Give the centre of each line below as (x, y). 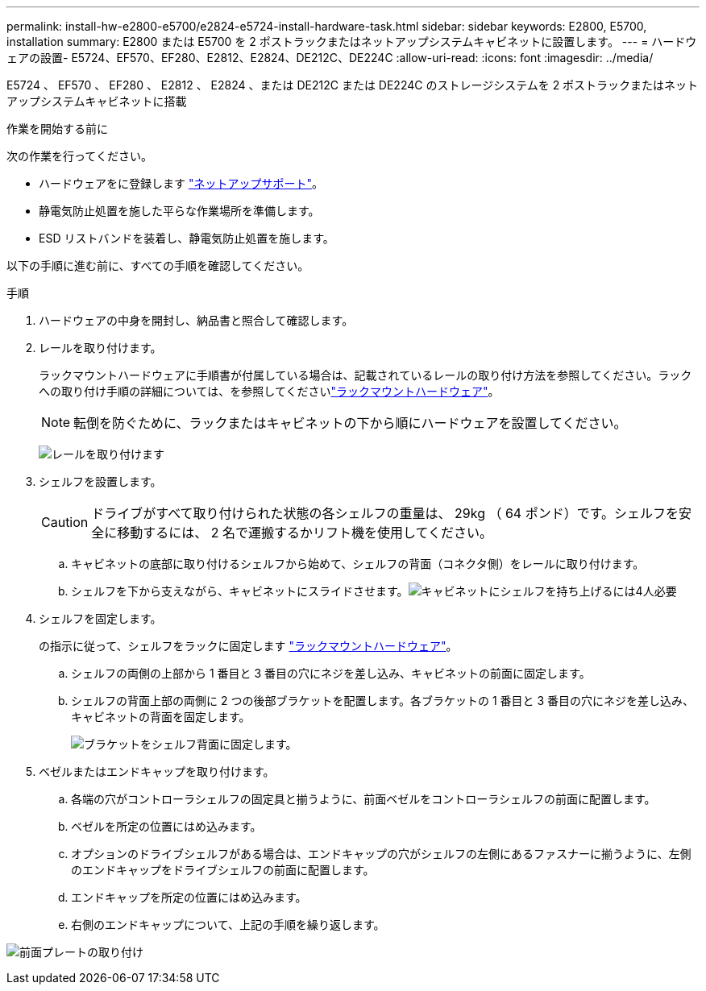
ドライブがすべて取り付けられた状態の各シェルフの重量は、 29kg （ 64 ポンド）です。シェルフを (385, 513)
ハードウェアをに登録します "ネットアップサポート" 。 (181, 183)
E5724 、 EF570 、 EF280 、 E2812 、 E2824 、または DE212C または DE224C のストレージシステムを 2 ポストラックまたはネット (353, 85)
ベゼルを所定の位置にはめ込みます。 (166, 826)
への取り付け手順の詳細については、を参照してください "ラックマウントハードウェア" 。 (269, 391)
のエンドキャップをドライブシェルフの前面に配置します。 (223, 870)
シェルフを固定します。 (100, 618)
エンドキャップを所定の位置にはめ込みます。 (189, 897)
